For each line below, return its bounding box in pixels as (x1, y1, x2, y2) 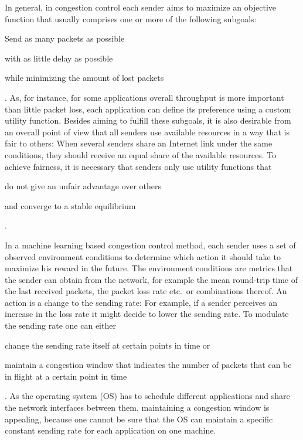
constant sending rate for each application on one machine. (5, 424, 216, 436)
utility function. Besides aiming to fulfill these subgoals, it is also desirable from (5, 114, 291, 127)
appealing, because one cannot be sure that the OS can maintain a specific (5, 412, 273, 425)
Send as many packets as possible (5, 32, 125, 45)
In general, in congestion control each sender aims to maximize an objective (5, 1, 277, 13)
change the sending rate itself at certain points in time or (5, 339, 210, 351)
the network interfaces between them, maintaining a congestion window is (5, 401, 270, 414)
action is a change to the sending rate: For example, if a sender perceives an (5, 296, 277, 308)
